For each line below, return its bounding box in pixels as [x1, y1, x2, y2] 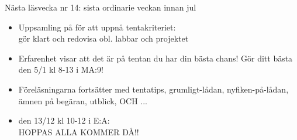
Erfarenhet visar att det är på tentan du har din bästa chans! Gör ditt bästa [18, 52, 293, 64]
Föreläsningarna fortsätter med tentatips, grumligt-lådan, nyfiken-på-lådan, [18, 83, 289, 95]
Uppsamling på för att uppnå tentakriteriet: [18, 21, 176, 33]
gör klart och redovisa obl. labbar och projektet [18, 32, 189, 45]
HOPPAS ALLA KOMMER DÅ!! [18, 125, 139, 138]
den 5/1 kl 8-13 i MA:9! [18, 63, 103, 76]
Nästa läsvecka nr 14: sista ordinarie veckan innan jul [5, 1, 196, 13]
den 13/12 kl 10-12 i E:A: [18, 114, 110, 127]
